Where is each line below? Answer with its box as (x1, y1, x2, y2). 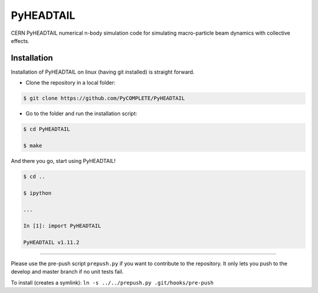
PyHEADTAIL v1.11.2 (23, 239, 79, 246)
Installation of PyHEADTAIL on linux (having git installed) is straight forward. (11, 68, 195, 75)
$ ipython (23, 189, 52, 197)
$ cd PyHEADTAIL (23, 126, 71, 132)
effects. (11, 37, 29, 44)
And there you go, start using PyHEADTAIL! (11, 157, 116, 164)
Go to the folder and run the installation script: (25, 110, 138, 117)
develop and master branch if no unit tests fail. (11, 268, 124, 275)
